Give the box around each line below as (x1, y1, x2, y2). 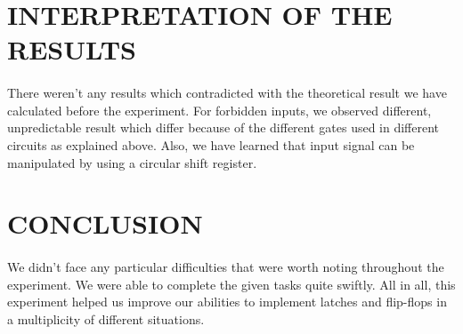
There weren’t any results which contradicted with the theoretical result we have (7, 83, 447, 102)
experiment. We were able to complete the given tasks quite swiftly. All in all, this (7, 274, 456, 293)
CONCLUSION (7, 205, 203, 242)
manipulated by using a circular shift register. (7, 153, 257, 171)
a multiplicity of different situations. (7, 309, 205, 328)
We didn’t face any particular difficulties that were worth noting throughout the (7, 258, 444, 276)
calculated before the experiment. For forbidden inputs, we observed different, (7, 100, 432, 119)
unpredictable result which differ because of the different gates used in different (7, 118, 440, 137)
